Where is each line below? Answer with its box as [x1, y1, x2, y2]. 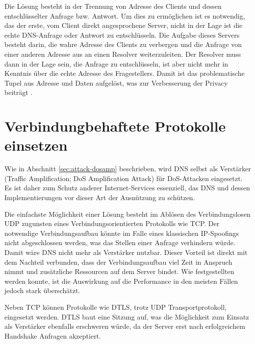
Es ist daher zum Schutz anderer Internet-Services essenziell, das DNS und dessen [4, 183, 250, 193]
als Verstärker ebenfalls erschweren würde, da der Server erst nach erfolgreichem [4, 321, 245, 331]
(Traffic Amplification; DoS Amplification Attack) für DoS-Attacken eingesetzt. [4, 173, 243, 183]
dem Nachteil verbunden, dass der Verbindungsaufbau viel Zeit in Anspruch [4, 256, 232, 267]
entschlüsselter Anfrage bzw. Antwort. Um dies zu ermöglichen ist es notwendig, [4, 10, 245, 21]
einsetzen [4, 135, 68, 155]
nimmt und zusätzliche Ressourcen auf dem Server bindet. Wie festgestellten [4, 266, 234, 276]
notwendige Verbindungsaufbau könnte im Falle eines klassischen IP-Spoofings [4, 228, 239, 238]
